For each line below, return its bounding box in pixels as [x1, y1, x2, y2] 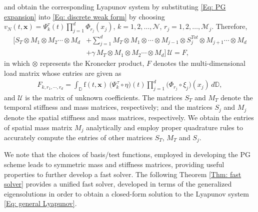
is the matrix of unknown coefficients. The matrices [25, 92, 182, 102]
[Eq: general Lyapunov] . [4, 198, 77, 209]
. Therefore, [211, 21, 247, 31]
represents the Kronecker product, [39, 58, 144, 68]
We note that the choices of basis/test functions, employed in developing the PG [4, 149, 250, 160]
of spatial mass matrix [4, 122, 72, 132]
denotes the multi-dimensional [153, 58, 245, 68]
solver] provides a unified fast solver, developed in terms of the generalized [4, 179, 232, 189]
